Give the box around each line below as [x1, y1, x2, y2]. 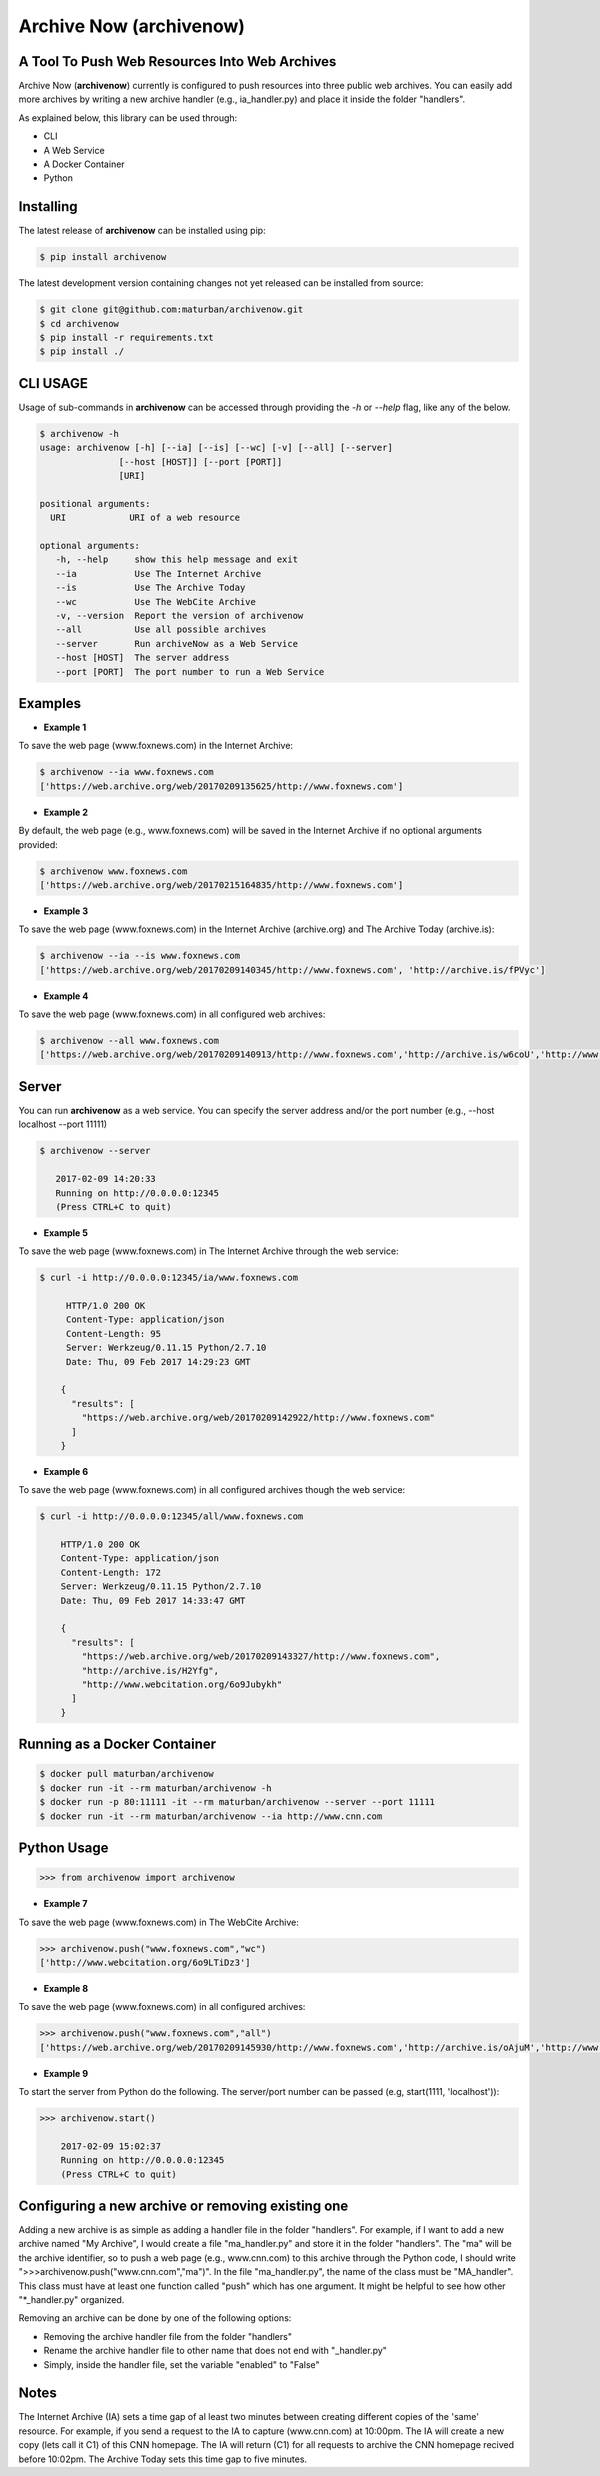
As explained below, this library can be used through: [18, 111, 238, 124]
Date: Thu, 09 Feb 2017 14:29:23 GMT [65, 1356, 251, 1367]
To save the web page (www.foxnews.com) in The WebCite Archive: [18, 1916, 299, 1928]
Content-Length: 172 [60, 1566, 162, 1578]
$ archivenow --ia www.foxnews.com [39, 766, 214, 778]
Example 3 [43, 905, 89, 917]
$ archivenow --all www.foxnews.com [39, 1035, 220, 1047]
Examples [18, 695, 82, 712]
